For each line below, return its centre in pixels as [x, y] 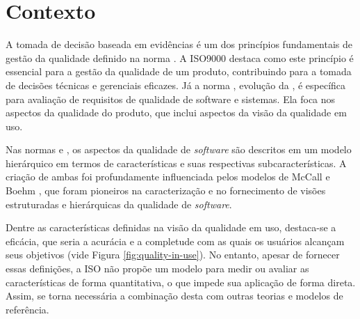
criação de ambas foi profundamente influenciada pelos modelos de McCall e [168, 177]
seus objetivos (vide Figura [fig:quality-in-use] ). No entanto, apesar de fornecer [173, 255]
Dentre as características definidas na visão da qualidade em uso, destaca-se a [171, 227]
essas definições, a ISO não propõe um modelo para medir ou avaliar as [157, 269]
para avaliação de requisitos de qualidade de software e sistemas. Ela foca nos [171, 99]
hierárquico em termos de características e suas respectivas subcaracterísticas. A [176, 163]
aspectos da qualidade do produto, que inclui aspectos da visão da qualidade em [176, 112]
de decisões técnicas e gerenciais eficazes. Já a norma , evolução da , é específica [176, 85]
